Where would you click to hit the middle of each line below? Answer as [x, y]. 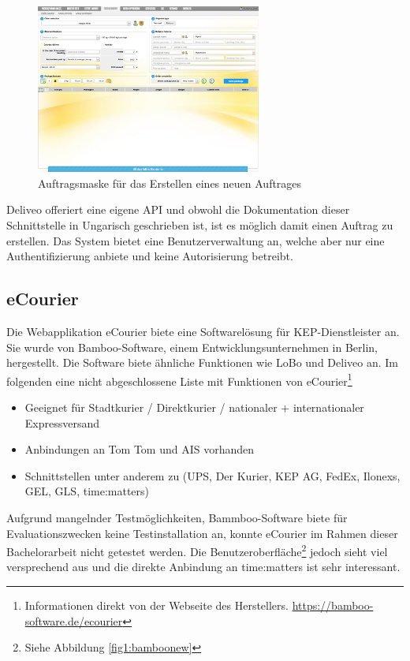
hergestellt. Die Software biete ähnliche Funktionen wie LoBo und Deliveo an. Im [202, 362]
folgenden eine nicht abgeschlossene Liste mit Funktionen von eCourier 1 [179, 379]
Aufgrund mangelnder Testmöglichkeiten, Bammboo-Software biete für [177, 517]
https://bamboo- [333, 605]
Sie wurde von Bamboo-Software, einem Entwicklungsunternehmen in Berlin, [192, 347]
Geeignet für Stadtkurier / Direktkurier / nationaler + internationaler [194, 407]
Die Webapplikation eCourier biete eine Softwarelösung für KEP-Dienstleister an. [203, 331]
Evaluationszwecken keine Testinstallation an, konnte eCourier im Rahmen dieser [202, 533]
